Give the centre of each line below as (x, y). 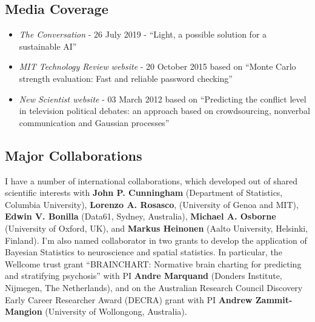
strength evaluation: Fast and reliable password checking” (126, 78)
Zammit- (274, 299)
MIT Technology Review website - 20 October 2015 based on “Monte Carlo (157, 66)
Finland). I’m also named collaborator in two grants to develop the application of (156, 240)
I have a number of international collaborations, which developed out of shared (151, 180)
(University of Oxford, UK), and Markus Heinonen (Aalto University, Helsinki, (157, 228)
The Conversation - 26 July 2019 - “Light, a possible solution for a (143, 34)
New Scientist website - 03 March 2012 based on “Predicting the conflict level (163, 99)
